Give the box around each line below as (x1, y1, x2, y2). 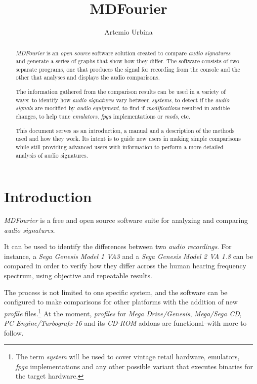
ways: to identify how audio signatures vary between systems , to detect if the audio (15, 95, 229, 104)
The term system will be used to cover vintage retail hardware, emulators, (15, 351, 240, 362)
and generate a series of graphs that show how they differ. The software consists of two (15, 57, 239, 65)
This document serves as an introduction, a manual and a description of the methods (15, 126, 235, 134)
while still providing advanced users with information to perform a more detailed (15, 142, 224, 151)
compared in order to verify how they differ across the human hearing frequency (4, 260, 247, 271)
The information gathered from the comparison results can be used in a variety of (15, 87, 226, 96)
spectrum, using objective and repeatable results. (4, 270, 152, 281)
